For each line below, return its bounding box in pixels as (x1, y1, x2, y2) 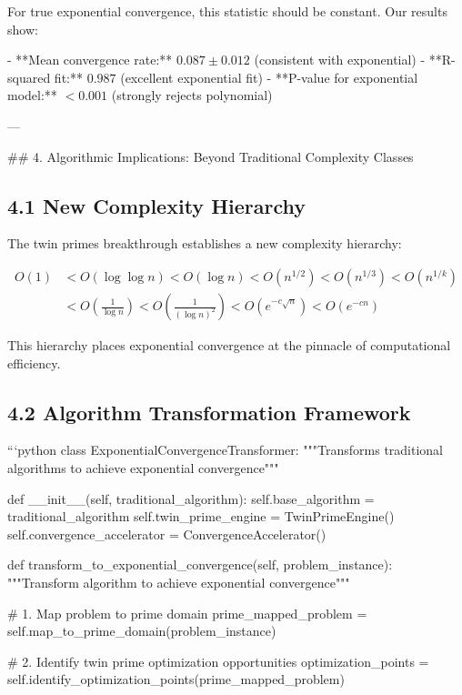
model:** (7, 86, 57, 105)
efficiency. (7, 353, 61, 372)
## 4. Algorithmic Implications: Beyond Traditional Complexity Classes (7, 146, 414, 166)
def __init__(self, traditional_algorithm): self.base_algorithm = (7, 489, 375, 508)
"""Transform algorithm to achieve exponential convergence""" (7, 572, 350, 591)
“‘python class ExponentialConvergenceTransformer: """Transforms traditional (7, 440, 444, 459)
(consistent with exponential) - (254, 50, 426, 69)
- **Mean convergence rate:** (7, 50, 173, 69)
